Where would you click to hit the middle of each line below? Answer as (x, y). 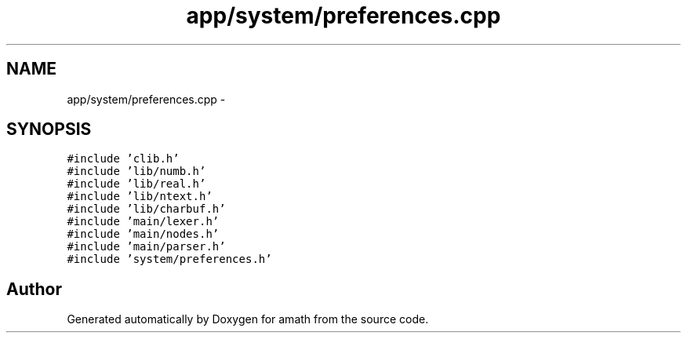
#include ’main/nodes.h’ (143, 234)
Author (34, 289)
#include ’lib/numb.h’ (136, 171)
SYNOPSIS (49, 129)
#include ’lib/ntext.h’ (140, 197)
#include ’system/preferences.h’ (169, 259)
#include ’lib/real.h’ (136, 184)
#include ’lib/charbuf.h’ (146, 209)
